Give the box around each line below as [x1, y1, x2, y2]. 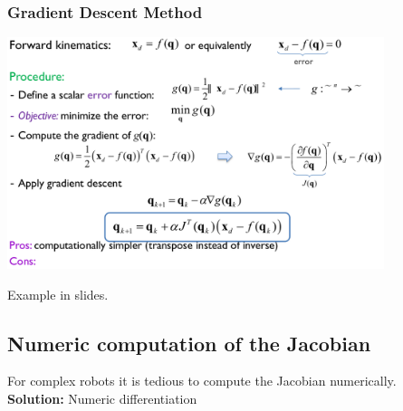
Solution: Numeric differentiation [7, 388, 197, 407]
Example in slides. [7, 284, 109, 303]
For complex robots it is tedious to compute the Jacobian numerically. [7, 371, 397, 390]
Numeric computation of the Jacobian [7, 329, 371, 357]
